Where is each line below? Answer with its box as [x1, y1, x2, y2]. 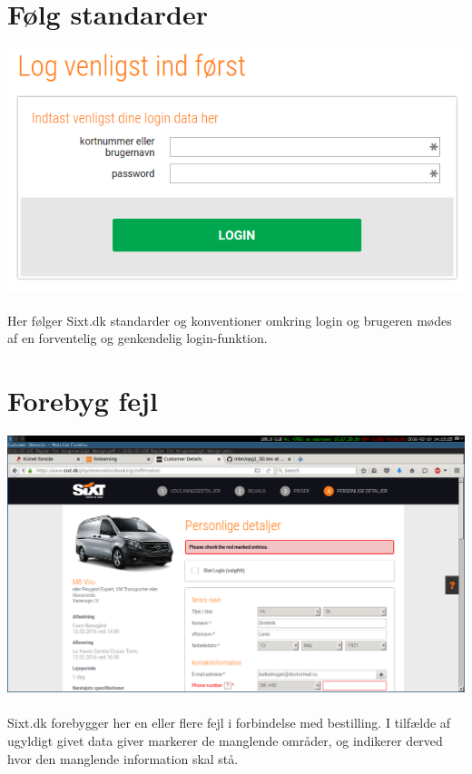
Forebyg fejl [7, 382, 158, 419]
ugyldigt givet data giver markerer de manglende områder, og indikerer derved [7, 730, 443, 750]
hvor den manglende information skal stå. [7, 749, 239, 768]
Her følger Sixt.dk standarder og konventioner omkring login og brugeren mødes [7, 310, 452, 329]
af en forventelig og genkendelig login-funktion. [7, 328, 268, 348]
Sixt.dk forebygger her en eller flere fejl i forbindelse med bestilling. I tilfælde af [7, 713, 451, 732]
